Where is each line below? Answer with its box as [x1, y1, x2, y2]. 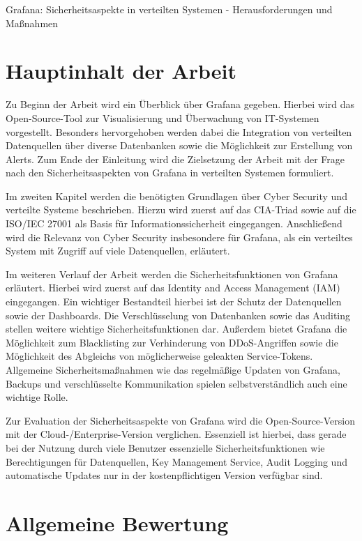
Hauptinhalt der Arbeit [6, 56, 236, 85]
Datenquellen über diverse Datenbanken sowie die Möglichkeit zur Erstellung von [6, 138, 353, 153]
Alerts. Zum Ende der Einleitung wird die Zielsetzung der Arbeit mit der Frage [6, 151, 345, 166]
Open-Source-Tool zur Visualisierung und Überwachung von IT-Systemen [6, 110, 319, 125]
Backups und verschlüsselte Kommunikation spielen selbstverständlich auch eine [6, 376, 347, 390]
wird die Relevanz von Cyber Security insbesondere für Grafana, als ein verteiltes [6, 229, 353, 244]
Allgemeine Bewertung [6, 508, 229, 537]
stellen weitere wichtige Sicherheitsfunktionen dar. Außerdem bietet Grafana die [6, 321, 347, 336]
